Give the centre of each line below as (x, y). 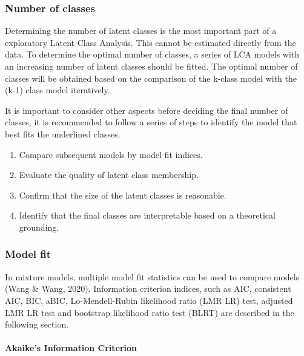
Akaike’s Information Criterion (71, 348)
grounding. (39, 227)
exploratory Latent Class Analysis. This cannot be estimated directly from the (150, 42)
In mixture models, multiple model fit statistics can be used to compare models (152, 276)
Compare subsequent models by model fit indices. (111, 154)
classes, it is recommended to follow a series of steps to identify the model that (151, 122)
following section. (37, 324)
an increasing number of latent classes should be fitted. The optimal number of (151, 66)
